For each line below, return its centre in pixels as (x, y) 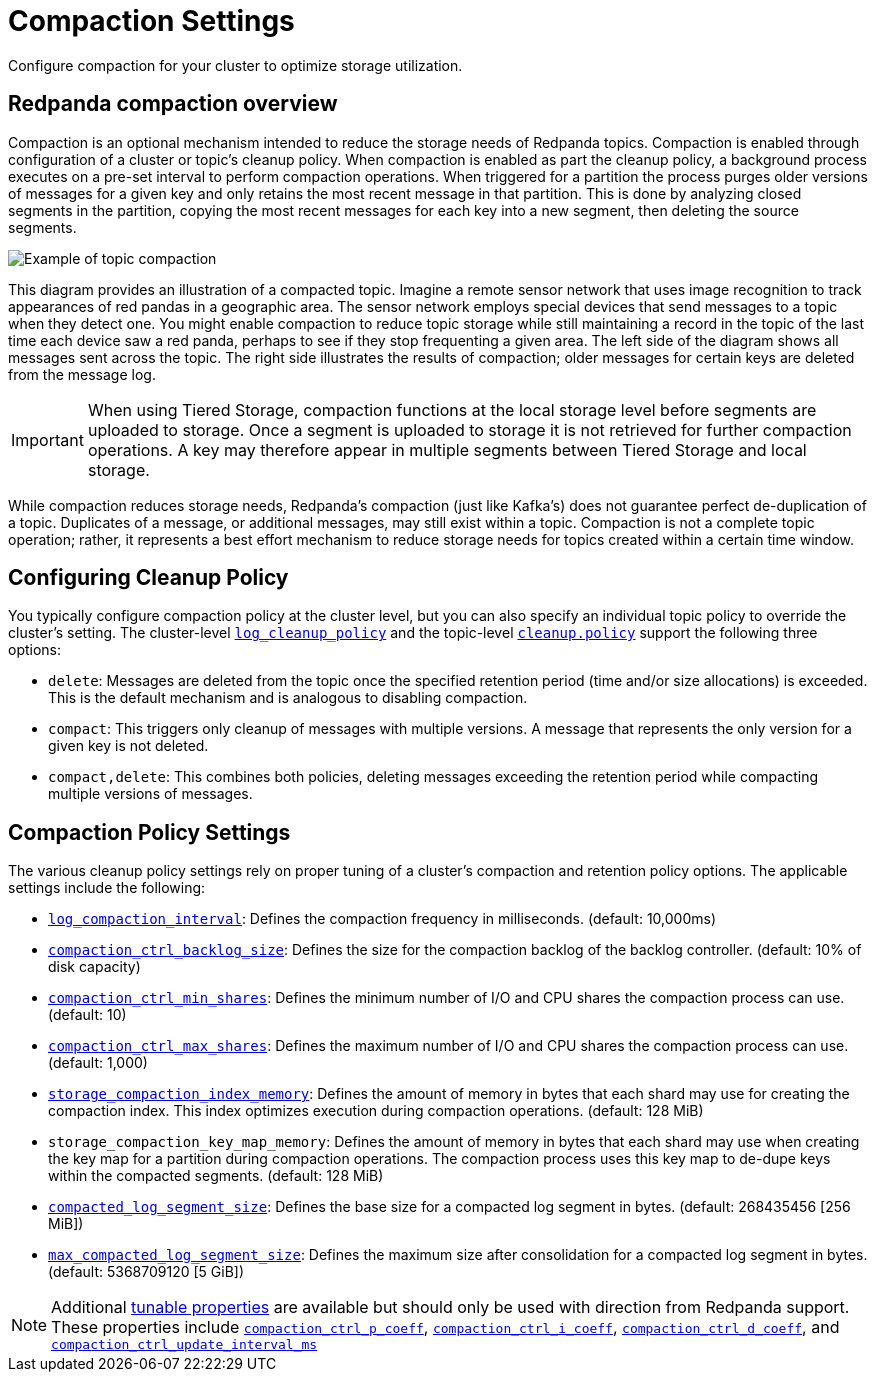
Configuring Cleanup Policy (148, 578)
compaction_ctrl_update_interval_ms (184, 1345)
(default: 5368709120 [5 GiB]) (146, 1272)
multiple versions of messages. (150, 794)
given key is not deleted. (128, 746)
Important (47, 439)
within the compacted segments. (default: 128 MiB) (216, 1176)
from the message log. (82, 374)
